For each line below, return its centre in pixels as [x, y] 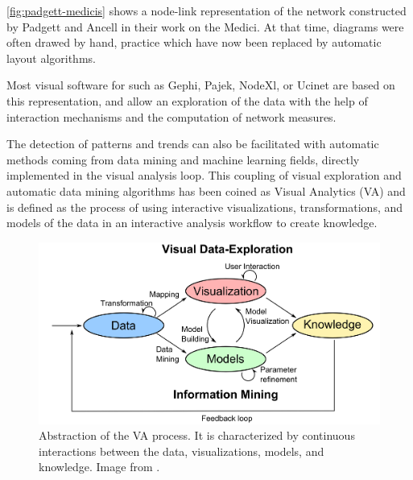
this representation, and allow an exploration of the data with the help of [187, 100]
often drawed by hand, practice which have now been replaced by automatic [194, 42]
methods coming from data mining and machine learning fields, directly [183, 159]
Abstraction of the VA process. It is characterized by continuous [197, 435]
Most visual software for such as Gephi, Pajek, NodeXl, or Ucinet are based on [201, 85]
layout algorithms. [51, 58]
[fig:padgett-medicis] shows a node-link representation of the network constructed [206, 10]
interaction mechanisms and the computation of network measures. [171, 116]
